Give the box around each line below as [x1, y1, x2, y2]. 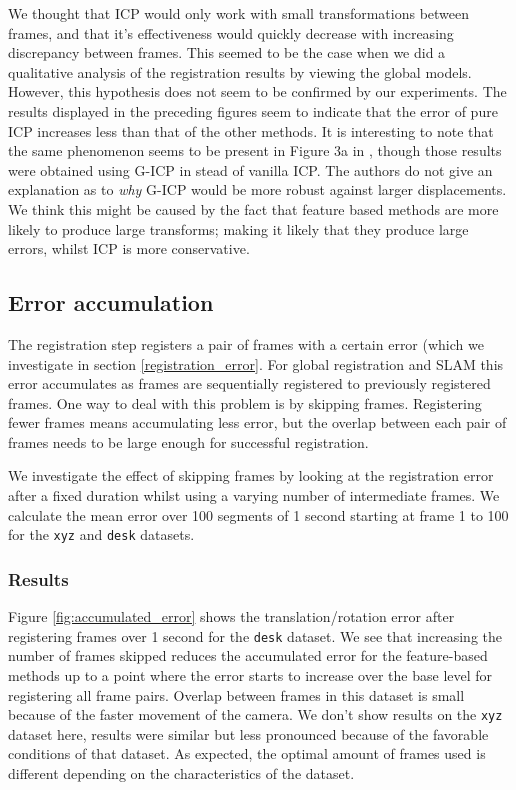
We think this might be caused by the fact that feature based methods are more [8, 198, 499, 219]
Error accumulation [8, 287, 214, 318]
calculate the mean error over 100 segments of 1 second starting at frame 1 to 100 [8, 504, 509, 525]
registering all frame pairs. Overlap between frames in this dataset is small [8, 684, 465, 705]
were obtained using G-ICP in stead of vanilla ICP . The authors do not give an [8, 159, 493, 180]
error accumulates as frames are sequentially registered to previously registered [8, 373, 491, 394]
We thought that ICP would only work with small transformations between [8, 3, 470, 23]
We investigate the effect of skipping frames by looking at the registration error [8, 465, 494, 486]
